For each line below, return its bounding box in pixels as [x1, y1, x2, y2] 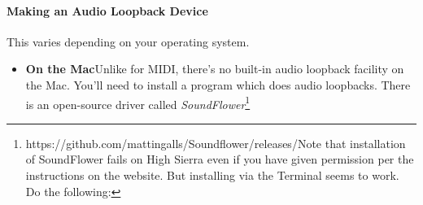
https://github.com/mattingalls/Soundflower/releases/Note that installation [25, 134, 406, 151]
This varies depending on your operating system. [7, 33, 250, 50]
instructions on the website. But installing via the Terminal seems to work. [25, 167, 399, 184]
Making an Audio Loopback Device [7, 2, 208, 19]
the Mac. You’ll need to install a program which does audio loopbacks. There [25, 76, 411, 93]
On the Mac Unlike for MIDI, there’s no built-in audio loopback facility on [25, 60, 404, 77]
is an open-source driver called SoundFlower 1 [25, 93, 251, 112]
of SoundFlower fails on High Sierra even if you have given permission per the [25, 150, 414, 168]
